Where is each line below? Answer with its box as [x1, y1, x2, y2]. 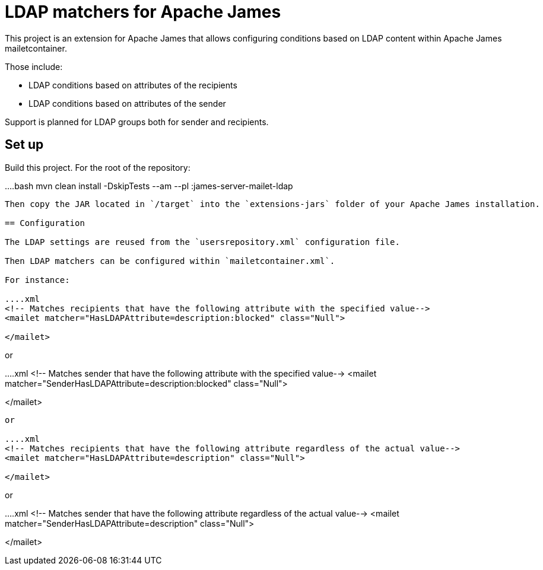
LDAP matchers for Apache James [5, 2, 281, 22]
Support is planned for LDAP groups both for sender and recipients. [5, 116, 269, 127]
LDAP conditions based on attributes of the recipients [28, 79, 237, 90]
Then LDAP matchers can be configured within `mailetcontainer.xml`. [5, 256, 335, 266]
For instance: [5, 275, 70, 285]
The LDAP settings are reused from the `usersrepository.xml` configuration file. [5, 237, 400, 247]
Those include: [5, 61, 63, 72]
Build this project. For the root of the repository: [5, 162, 190, 173]
